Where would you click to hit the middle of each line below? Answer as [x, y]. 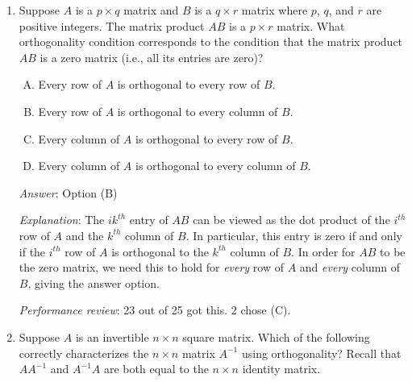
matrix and [151, 10]
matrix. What [311, 25]
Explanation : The [62, 220]
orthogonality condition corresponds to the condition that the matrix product [211, 42]
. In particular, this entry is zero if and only [294, 235]
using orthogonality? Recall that [321, 353]
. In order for [323, 251]
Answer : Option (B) [68, 192]
